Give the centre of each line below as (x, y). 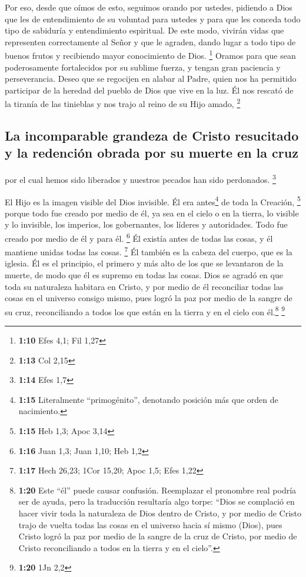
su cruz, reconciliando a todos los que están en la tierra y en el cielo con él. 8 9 (145, 311)
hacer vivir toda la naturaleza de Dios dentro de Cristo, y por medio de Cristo (160, 513)
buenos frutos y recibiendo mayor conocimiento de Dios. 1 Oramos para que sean (150, 55)
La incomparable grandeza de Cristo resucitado (152, 136)
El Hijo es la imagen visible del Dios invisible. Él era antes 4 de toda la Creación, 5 (153, 201)
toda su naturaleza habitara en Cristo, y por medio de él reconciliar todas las (144, 286)
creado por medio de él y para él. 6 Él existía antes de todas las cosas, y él (139, 237)
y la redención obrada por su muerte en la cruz (152, 153)
